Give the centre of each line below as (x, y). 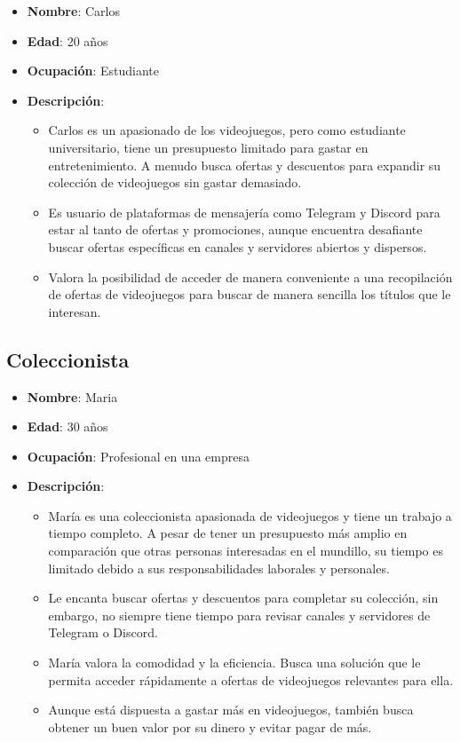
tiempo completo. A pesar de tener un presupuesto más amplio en (228, 533)
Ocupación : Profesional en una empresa (138, 456)
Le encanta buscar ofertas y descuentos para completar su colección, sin (243, 598)
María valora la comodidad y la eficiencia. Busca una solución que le (234, 663)
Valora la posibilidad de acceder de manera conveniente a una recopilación (250, 276)
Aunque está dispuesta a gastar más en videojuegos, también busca (231, 710)
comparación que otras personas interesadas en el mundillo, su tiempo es (246, 551)
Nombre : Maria (72, 396)
